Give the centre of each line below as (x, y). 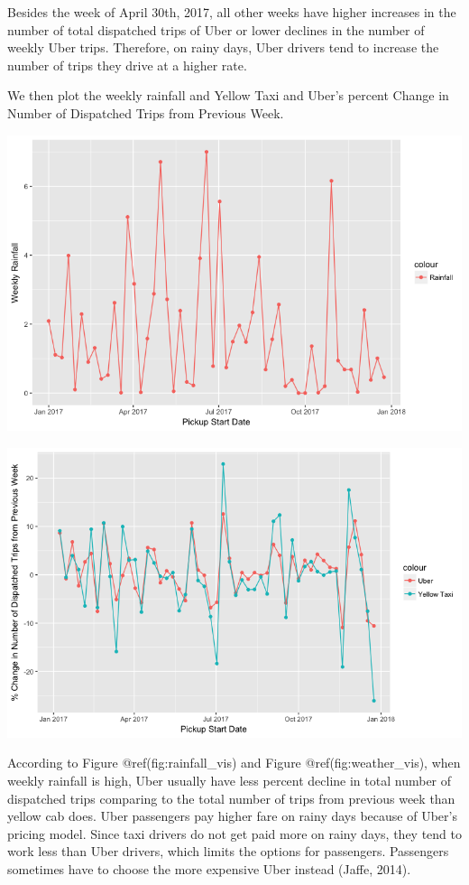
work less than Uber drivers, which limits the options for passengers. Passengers (228, 851)
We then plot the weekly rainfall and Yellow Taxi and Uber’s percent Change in (228, 95)
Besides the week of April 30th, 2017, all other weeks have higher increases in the (232, 12)
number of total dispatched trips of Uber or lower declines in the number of (216, 29)
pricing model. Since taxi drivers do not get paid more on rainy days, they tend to (234, 833)
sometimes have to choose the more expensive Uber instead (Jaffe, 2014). (209, 868)
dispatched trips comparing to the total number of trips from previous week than (231, 798)
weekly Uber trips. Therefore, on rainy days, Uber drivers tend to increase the (223, 47)
